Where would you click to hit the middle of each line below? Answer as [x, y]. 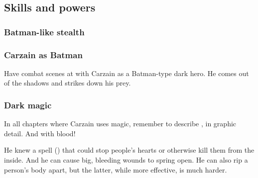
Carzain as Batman [43, 54]
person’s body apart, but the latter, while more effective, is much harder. [116, 169]
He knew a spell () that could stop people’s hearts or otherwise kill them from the [129, 150]
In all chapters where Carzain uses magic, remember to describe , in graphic [120, 124]
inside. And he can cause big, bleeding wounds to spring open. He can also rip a [126, 160]
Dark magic [28, 105]
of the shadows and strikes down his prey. [67, 83]
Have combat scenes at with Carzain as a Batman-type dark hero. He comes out [127, 73]
